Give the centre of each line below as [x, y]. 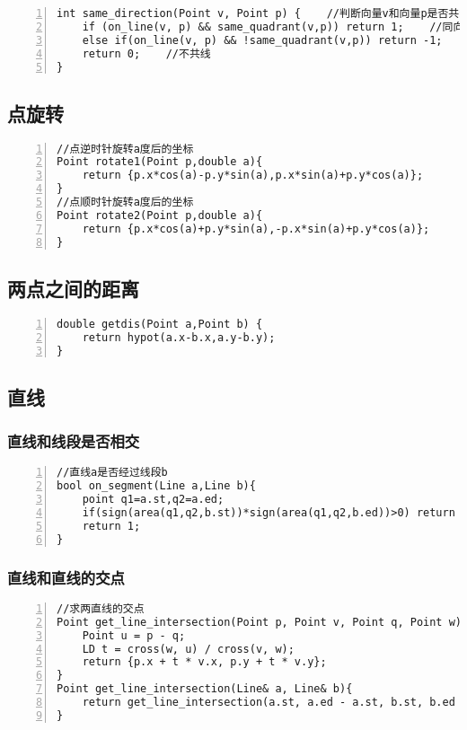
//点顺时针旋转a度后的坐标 [125, 202]
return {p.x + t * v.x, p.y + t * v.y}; [204, 662]
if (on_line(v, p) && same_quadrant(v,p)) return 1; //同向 [273, 26]
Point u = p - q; [134, 635]
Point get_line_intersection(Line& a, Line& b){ [205, 689]
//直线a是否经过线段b [112, 473]
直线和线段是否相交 [74, 441]
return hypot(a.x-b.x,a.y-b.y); [179, 337]
